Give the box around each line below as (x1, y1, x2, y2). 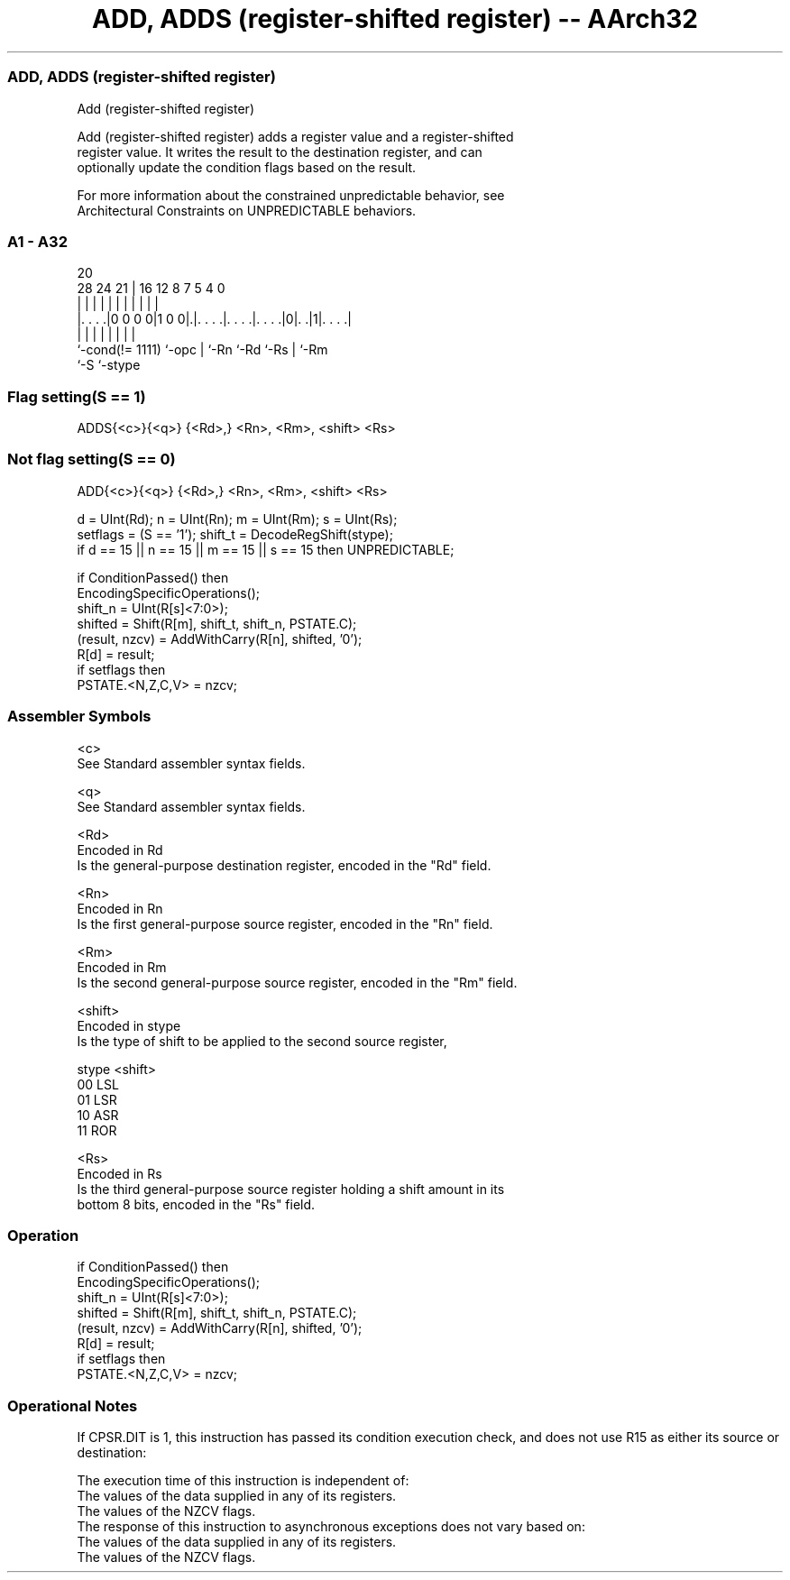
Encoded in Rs (77, 1165, 162, 1181)
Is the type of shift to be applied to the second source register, (77, 1033, 447, 1049)
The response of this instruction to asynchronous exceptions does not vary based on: (77, 1519, 585, 1534)
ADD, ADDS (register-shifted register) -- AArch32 (92, 4, 698, 34)
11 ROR (77, 1122, 117, 1138)
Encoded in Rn (77, 900, 163, 916)
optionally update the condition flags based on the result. (77, 159, 417, 175)
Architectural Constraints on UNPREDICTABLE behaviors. (77, 202, 417, 218)
